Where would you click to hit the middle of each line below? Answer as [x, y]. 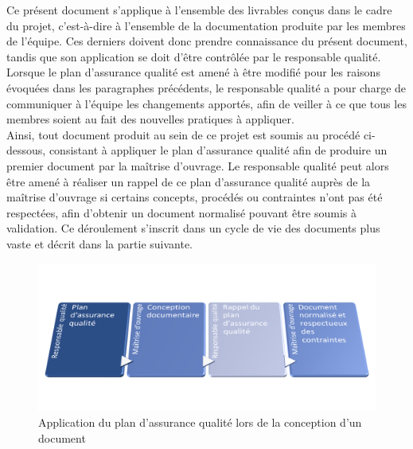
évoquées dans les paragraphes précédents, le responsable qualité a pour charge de [206, 87]
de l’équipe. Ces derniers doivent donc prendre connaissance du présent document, [207, 41]
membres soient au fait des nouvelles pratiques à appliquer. [150, 119]
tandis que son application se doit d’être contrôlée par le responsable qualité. [194, 56]
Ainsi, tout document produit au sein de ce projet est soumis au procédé [183, 134]
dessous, [26, 150]
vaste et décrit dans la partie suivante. [100, 243]
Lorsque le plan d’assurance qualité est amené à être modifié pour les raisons [193, 72]
